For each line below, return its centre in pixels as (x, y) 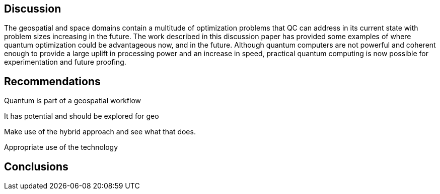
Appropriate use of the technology (61, 147)
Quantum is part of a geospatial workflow (72, 101)
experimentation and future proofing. (65, 62)
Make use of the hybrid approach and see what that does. (100, 132)
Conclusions (36, 166)
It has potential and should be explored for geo (82, 116)
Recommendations (52, 81)
